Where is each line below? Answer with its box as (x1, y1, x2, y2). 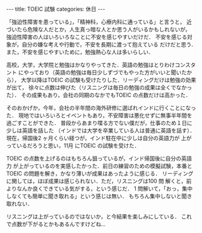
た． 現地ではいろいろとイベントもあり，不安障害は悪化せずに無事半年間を (6, 112, 192, 119)
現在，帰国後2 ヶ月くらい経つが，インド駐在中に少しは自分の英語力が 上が (6, 135, 192, 141)
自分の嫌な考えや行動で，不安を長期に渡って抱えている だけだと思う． (22, 41, 197, 48)
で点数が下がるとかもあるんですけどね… (6, 220, 106, 228)
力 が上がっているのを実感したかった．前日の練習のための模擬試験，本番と (6, 162, 193, 170)
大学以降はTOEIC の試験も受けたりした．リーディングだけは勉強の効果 (21, 77, 197, 83)
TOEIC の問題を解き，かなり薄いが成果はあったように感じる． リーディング (6, 170, 194, 177)
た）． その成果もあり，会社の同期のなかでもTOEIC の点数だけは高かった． (6, 92, 191, 98)
